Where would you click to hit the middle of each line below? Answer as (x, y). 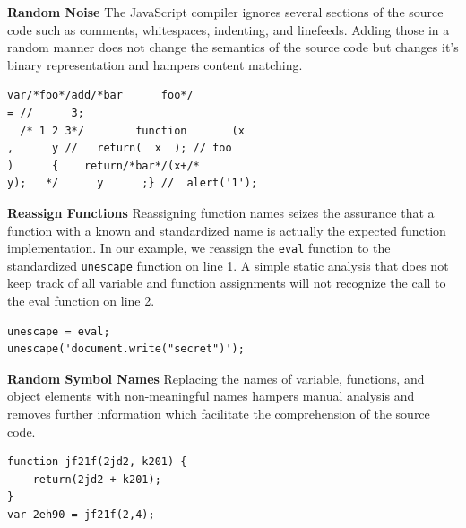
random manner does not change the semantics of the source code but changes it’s (233, 47)
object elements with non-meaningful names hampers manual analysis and (211, 396)
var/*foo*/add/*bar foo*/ (100, 95)
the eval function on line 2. (81, 301)
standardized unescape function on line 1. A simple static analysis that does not (228, 265)
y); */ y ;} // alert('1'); (133, 183)
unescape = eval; (59, 331)
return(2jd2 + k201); (97, 479)
